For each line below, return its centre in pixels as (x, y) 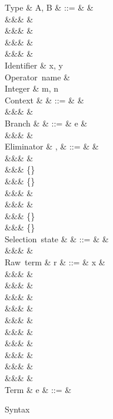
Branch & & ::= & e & (46, 123)
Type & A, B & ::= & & (49, 7)
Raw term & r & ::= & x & (55, 262)
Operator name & (37, 77)
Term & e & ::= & (38, 389)
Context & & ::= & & (44, 100)
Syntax (17, 409)
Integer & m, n (32, 88)
